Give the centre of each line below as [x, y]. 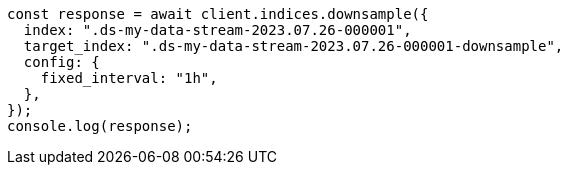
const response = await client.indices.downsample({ [218, 14]
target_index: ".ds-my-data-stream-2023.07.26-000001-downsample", [293, 46]
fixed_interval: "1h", [129, 78]
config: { [61, 62]
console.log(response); [100, 126]
